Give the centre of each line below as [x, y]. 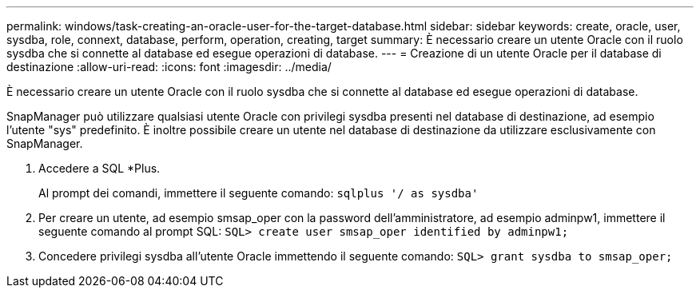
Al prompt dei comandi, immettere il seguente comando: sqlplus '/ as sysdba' [259, 193]
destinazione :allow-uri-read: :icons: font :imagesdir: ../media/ [169, 67]
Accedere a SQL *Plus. [99, 168]
